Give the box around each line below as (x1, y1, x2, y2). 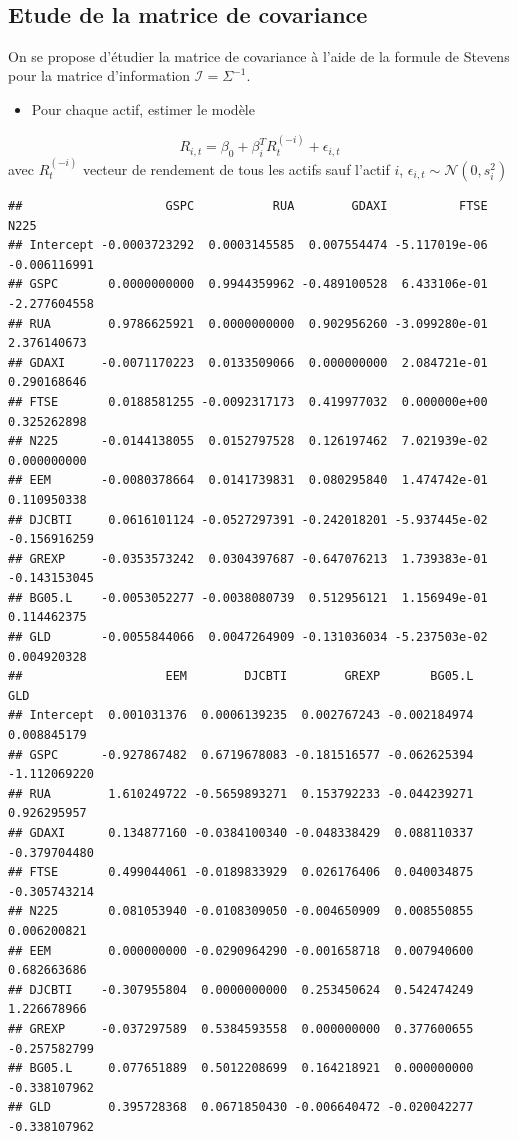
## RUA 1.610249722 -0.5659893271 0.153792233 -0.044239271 (8, 786, 474, 801)
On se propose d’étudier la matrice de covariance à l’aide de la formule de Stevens (8, 45, 510, 66)
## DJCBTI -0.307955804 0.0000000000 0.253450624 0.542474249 (8, 982, 474, 997)
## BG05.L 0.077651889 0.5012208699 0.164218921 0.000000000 (8, 1061, 474, 1076)
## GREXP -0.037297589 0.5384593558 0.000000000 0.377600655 (8, 1021, 474, 1036)
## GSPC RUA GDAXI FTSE (8, 199, 488, 213)
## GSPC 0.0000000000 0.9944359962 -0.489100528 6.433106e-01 (8, 277, 488, 292)
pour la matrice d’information (8, 65, 191, 86)
